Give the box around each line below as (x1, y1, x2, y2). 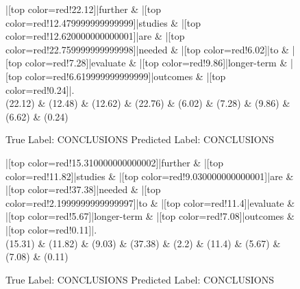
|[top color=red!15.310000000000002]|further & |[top (5, 155, 223, 169)
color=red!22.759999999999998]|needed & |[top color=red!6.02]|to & (5, 42, 289, 56)
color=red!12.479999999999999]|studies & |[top (5, 15, 201, 29)
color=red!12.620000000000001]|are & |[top (5, 29, 185, 43)
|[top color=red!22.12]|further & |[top (5, 2, 161, 16)
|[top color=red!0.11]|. (5, 222, 97, 236)
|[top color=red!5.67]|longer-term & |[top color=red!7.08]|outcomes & (5, 209, 295, 223)
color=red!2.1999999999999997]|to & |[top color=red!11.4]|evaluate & (5, 195, 295, 210)
